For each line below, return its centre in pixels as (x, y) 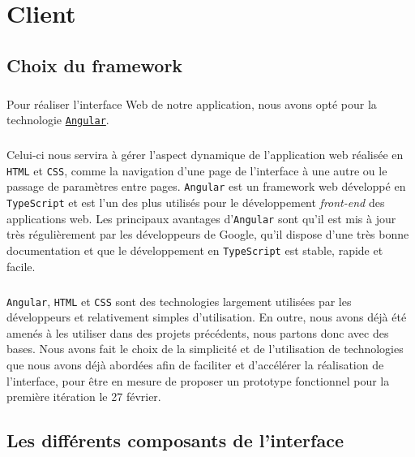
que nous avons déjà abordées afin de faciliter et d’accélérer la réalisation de (195, 365)
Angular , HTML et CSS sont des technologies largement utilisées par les (179, 301)
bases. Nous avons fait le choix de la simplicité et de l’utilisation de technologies (205, 349)
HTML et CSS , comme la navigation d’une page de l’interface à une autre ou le (197, 170)
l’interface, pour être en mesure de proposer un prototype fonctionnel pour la (198, 380)
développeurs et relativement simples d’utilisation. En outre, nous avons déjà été (207, 317)
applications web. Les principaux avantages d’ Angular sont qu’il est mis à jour (201, 218)
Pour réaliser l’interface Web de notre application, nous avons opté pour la (192, 103)
